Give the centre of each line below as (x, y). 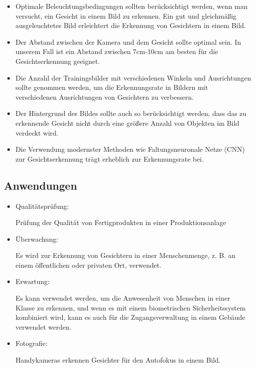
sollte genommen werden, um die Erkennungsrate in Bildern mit (112, 87)
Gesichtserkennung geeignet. (58, 61)
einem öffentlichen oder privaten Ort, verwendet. (89, 265)
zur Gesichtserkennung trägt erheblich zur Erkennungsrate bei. (110, 158)
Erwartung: (32, 281)
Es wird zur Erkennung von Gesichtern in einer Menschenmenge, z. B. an (126, 255)
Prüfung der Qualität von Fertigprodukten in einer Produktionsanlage (121, 222)
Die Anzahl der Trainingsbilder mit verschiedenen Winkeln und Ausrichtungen (133, 77)
